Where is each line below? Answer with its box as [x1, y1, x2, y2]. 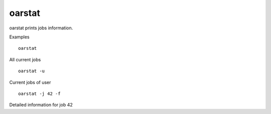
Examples [9, 34, 30, 40]
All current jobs [9, 56, 41, 62]
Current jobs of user [9, 79, 51, 85]
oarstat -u [18, 68, 45, 74]
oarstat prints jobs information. [9, 25, 73, 31]
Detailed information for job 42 [9, 102, 73, 108]
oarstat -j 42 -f [18, 91, 61, 97]
